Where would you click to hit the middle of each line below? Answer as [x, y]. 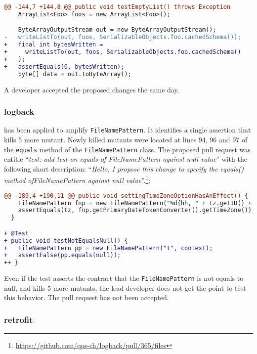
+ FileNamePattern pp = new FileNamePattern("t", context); [108, 248]
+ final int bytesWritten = [54, 45]
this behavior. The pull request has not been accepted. [86, 297]
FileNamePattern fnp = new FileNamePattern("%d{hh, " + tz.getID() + [135, 203]
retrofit [19, 319]
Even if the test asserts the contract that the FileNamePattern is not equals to [124, 278]
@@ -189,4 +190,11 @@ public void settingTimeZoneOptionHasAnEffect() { [126, 196]
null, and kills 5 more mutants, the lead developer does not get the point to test [125, 288]
